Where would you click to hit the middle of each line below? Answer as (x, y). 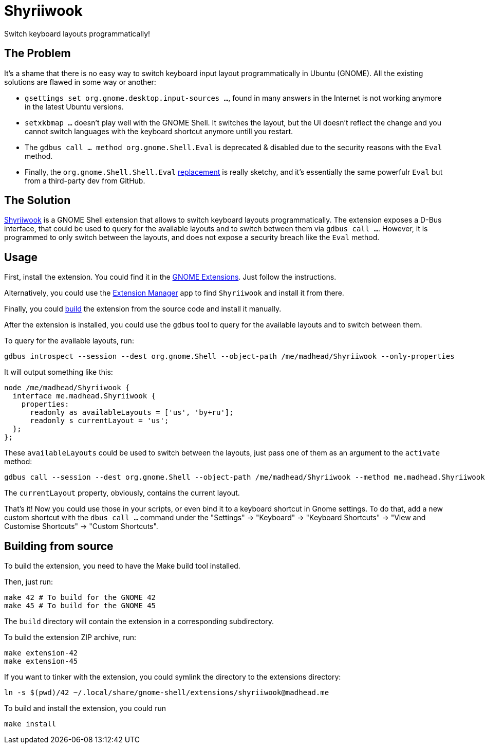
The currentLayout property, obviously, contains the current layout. (122, 493)
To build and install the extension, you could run (85, 708)
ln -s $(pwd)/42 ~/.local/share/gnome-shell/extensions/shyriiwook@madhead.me (167, 693)
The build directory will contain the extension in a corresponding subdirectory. (139, 622)
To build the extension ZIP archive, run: (70, 637)
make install (30, 724)
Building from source (59, 546)
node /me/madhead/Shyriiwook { (67, 388)
